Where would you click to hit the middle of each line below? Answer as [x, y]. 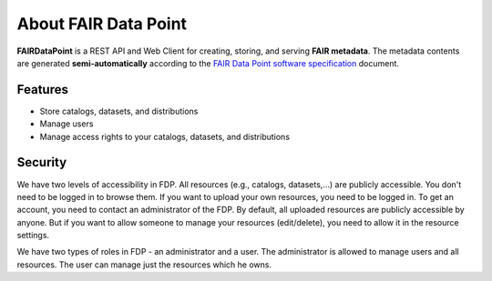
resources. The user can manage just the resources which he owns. [144, 265]
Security [42, 162]
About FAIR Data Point [102, 24]
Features [42, 90]
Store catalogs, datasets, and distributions [119, 111]
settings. [33, 236]
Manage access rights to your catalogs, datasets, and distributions [165, 136]
